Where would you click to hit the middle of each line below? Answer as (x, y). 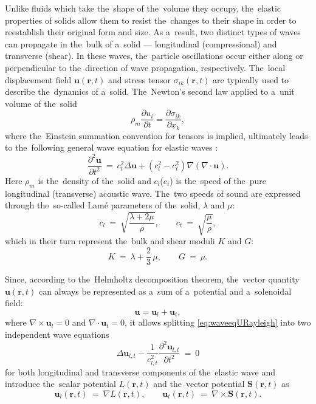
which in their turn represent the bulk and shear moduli (110, 241)
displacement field (38, 79)
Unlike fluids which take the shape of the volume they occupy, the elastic (143, 8)
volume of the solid (41, 103)
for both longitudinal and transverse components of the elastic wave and (140, 371)
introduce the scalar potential (60, 384)
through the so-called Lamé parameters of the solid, (103, 205)
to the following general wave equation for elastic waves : (112, 147)
